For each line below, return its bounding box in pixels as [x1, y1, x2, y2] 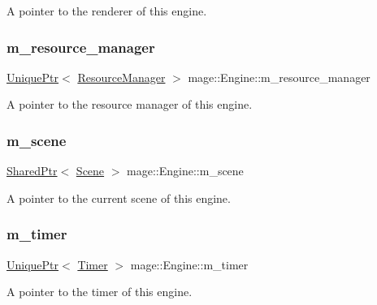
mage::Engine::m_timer [130, 256, 249, 273]
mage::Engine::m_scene [127, 162, 244, 179]
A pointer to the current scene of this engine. [6, 189, 231, 206]
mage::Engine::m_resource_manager [188, 68, 370, 85]
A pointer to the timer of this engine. [6, 283, 193, 300]
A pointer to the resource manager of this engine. [6, 96, 253, 113]
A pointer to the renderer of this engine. [6, 2, 207, 19]
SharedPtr [6, 162, 58, 179]
